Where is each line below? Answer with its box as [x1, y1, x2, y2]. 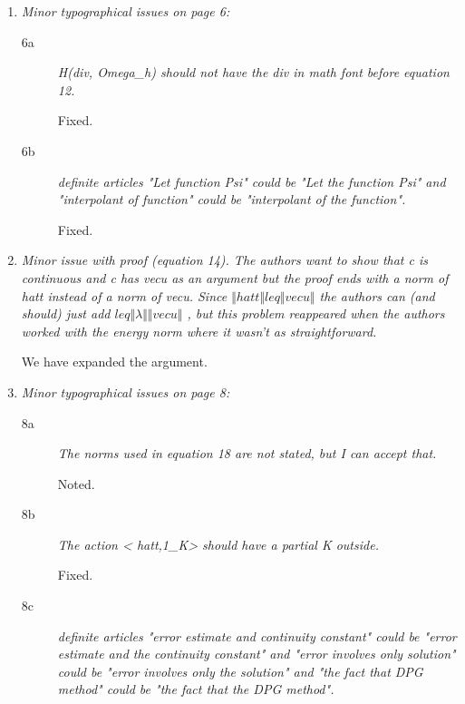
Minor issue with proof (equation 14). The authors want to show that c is [21, 250, 428, 269]
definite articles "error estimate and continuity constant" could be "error [57, 626, 457, 645]
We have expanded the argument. [21, 352, 208, 371]
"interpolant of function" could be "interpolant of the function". [57, 190, 406, 209]
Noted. [57, 474, 95, 493]
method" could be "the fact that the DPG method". [57, 680, 334, 699]
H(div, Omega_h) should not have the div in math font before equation [57, 63, 450, 82]
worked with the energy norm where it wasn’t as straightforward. [21, 321, 377, 340]
